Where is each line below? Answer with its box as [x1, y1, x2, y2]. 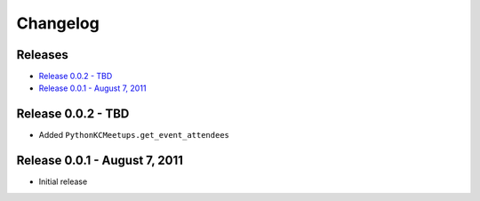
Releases [16, 47, 68, 62]
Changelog [16, 13, 100, 33]
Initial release [38, 176, 88, 187]
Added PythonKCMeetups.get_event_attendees [38, 130, 230, 141]
